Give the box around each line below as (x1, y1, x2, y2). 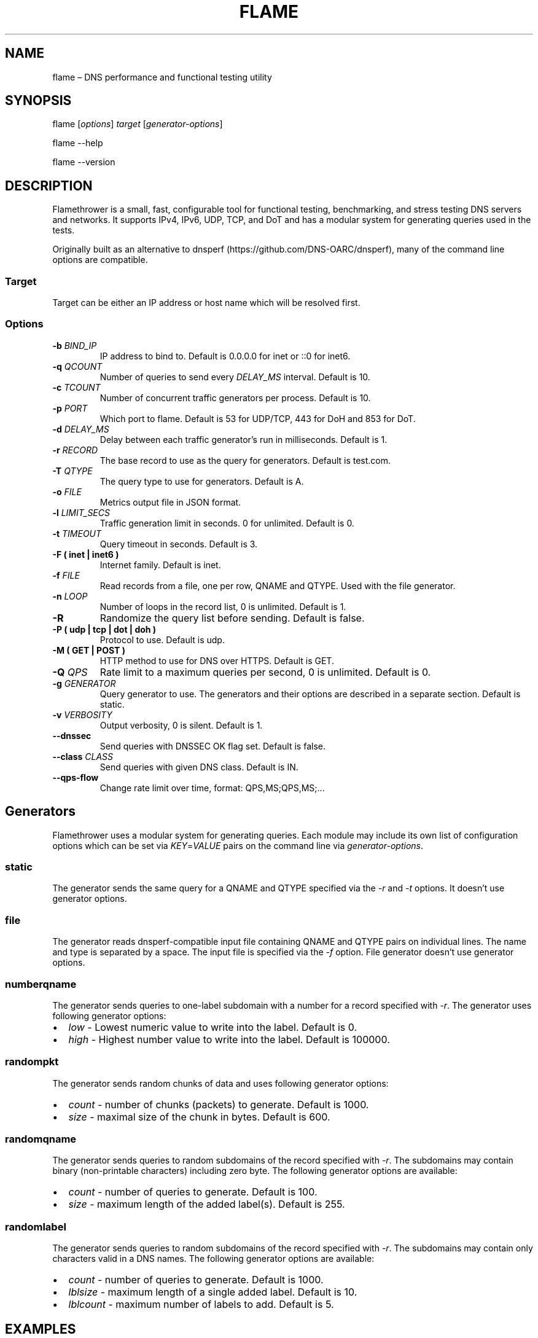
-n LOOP (52, 590, 88, 601)
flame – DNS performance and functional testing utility (52, 71, 272, 82)
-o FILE (52, 486, 82, 497)
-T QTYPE (52, 465, 93, 476)
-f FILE (52, 569, 80, 581)
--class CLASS (52, 751, 114, 762)
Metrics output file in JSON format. (99, 496, 241, 507)
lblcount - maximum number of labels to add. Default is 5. (68, 1298, 334, 1311)
